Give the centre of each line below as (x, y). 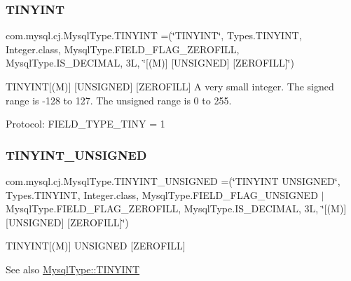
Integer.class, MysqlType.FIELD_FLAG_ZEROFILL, (123, 49)
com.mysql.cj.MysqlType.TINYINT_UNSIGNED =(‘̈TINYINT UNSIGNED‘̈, (173, 181)
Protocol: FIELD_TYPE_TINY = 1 (85, 124)
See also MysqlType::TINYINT (73, 269)
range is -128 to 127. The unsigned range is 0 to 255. (119, 100)
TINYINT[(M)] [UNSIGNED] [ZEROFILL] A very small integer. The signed (170, 86)
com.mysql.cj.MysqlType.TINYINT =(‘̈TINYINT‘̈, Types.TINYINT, (154, 35)
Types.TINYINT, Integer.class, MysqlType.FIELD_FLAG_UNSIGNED (162, 194)
